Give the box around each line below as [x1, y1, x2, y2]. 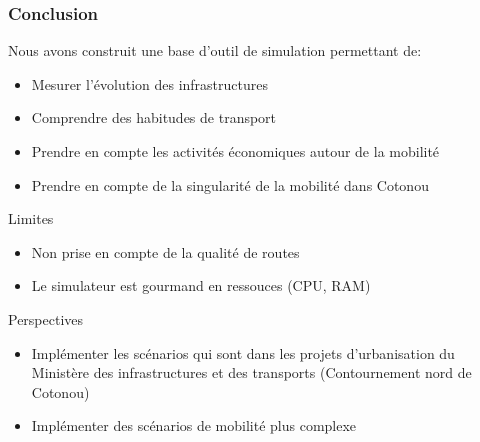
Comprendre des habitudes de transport [31, 107, 277, 128]
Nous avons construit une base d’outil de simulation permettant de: [8, 40, 422, 61]
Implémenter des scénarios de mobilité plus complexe [31, 415, 357, 436]
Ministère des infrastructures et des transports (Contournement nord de [31, 362, 472, 383]
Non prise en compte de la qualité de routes [31, 241, 300, 262]
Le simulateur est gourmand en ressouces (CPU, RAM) [31, 275, 371, 296]
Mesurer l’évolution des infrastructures [31, 73, 268, 94]
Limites [8, 208, 54, 229]
